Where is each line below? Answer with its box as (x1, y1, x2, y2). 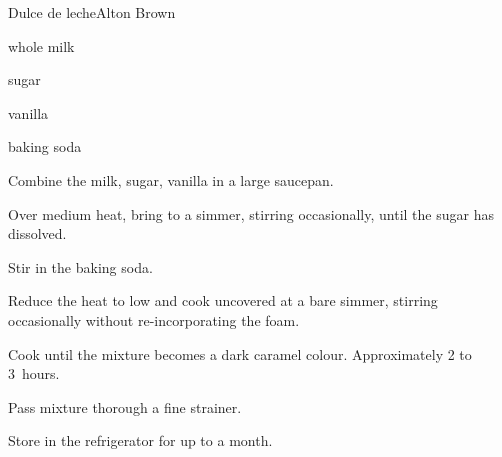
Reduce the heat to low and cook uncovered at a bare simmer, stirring (8, 290, 438, 311)
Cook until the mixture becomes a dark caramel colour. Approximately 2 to (8, 343, 472, 364)
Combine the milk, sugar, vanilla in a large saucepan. (8, 169, 334, 190)
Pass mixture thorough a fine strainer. (8, 396, 242, 417)
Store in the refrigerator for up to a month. (8, 430, 273, 451)
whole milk (8, 35, 75, 56)
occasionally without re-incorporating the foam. (8, 309, 300, 330)
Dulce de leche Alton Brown (8, 2, 176, 22)
